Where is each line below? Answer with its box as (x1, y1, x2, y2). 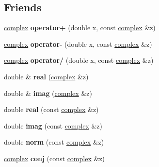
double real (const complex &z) (4, 104, 99, 114)
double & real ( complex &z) (4, 71, 89, 81)
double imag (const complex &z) (4, 120, 103, 130)
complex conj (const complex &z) (4, 153, 105, 163)
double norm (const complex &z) (4, 137, 104, 147)
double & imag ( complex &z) (4, 88, 92, 98)
